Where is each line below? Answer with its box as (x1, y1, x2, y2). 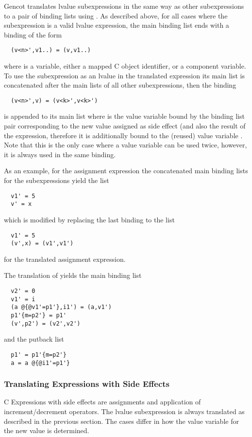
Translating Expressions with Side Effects (4, 378, 169, 390)
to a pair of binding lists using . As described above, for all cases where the (4, 10, 228, 20)
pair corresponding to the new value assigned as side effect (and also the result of (4, 121, 246, 131)
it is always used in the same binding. (4, 149, 116, 159)
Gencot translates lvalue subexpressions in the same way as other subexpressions (4, 1, 244, 11)
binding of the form (4, 29, 62, 39)
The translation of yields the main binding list (4, 270, 142, 280)
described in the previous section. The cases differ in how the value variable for (4, 416, 239, 426)
